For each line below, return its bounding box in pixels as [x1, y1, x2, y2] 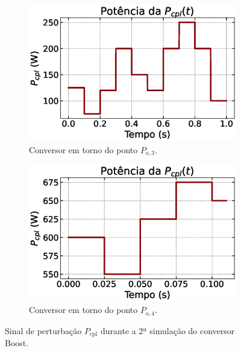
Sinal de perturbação [5, 324, 82, 337]
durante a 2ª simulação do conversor [100, 324, 235, 337]
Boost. [5, 337, 29, 349]
